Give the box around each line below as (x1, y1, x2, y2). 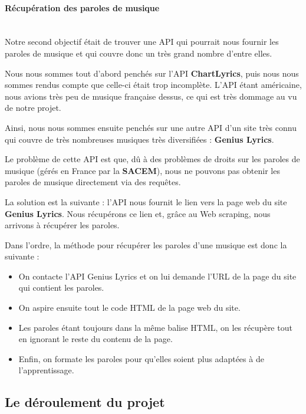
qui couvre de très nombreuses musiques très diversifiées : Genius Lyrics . (5, 133, 274, 145)
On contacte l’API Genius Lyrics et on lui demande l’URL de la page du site (18, 270, 297, 282)
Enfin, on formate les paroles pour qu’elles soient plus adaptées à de (18, 352, 264, 364)
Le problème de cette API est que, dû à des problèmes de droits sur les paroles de (5, 153, 300, 165)
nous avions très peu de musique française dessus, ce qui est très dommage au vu (5, 90, 297, 102)
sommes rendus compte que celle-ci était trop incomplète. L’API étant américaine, (5, 78, 302, 91)
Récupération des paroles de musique (5, 1, 160, 14)
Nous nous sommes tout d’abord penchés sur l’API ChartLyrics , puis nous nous (5, 67, 299, 79)
